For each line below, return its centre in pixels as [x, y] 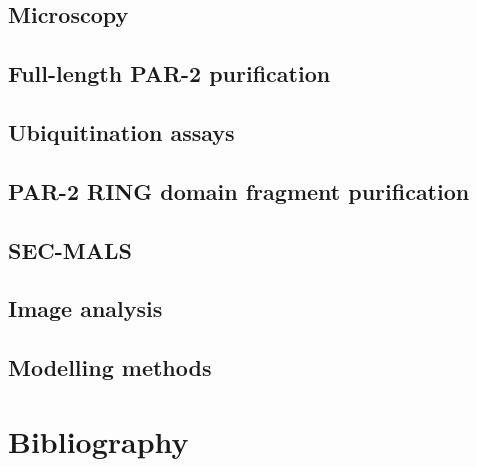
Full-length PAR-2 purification [169, 73]
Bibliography [98, 440]
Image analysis [85, 308]
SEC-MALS [70, 249]
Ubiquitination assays [121, 131]
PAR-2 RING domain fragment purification [239, 190]
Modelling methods [110, 367]
